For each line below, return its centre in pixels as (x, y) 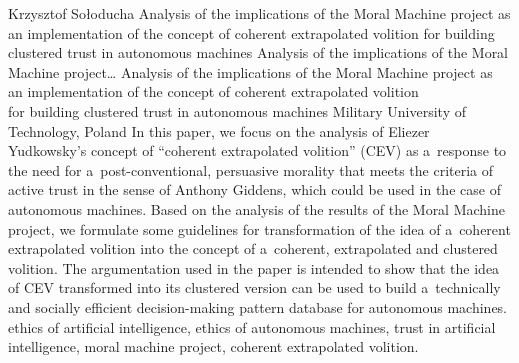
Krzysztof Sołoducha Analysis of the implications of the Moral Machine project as (259, 13)
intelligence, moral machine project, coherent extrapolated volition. (213, 346)
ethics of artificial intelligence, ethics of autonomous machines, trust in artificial (252, 326)
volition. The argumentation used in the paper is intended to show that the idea (254, 267)
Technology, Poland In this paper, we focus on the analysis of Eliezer (219, 130)
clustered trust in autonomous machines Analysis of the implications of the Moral (258, 52)
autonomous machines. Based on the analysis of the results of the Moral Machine (257, 208)
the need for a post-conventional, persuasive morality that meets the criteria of (251, 169)
